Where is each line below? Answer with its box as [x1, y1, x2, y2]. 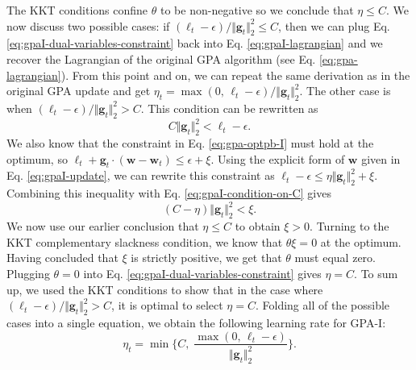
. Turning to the [310, 218, 389, 235]
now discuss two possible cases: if [6, 17, 170, 34]
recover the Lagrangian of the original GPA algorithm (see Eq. [6, 50, 316, 67]
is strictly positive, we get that [131, 249, 282, 266]
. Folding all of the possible [255, 297, 390, 314]
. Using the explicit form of [210, 150, 345, 167]
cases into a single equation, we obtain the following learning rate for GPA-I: [6, 314, 386, 331]
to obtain [235, 218, 281, 235]
